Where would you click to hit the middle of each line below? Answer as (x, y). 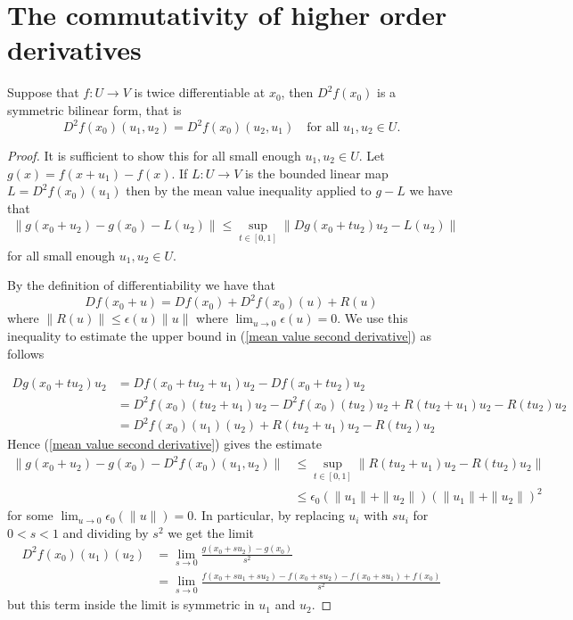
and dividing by (106, 532)
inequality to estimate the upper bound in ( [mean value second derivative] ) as (219, 335)
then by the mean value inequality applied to (249, 190)
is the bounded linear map (316, 173)
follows (26, 353)
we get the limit (211, 532)
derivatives (74, 50)
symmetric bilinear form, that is (94, 109)
